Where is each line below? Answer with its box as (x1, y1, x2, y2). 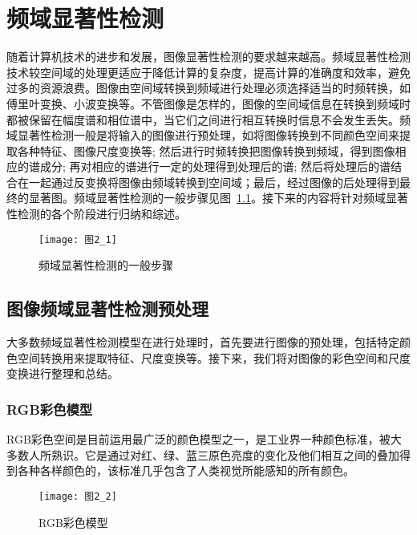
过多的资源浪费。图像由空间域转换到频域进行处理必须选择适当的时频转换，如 (6, 79, 411, 96)
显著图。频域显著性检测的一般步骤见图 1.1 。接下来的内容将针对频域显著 (28, 189, 408, 206)
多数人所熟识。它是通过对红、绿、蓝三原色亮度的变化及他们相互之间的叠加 (6, 446, 399, 463)
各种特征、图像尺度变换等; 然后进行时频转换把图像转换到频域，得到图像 (17, 142, 395, 159)
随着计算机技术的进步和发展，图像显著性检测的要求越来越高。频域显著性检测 (6, 48, 411, 65)
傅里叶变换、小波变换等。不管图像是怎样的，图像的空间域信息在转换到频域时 (6, 95, 411, 111)
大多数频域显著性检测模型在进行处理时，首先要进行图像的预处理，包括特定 (6, 334, 399, 351)
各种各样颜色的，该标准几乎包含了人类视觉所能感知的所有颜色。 (17, 462, 354, 479)
